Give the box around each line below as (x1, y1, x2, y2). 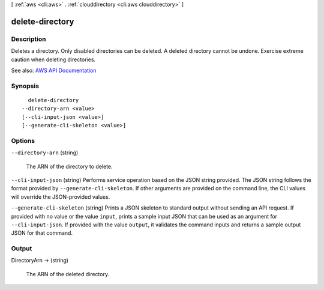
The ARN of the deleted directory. (26, 270, 110, 277)
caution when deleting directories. (11, 56, 96, 63)
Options (11, 136, 35, 145)
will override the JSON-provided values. (11, 193, 110, 201)
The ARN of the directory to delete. (26, 163, 113, 170)
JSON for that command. (11, 229, 73, 237)
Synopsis (11, 82, 39, 90)
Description (11, 35, 46, 43)
